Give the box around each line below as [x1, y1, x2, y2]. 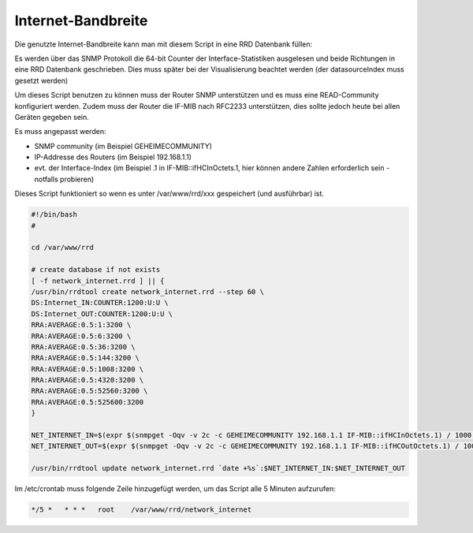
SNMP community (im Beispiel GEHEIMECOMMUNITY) [34, 141, 213, 151]
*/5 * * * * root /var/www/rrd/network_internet [31, 505, 252, 514]
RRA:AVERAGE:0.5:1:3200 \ [31, 320, 132, 330]
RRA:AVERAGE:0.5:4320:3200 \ [31, 375, 144, 385]
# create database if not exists [31, 265, 161, 274]
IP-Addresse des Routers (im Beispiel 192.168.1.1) [34, 152, 192, 162]
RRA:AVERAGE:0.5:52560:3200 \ [31, 386, 148, 396]
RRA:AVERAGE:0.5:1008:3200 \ [31, 364, 144, 374]
